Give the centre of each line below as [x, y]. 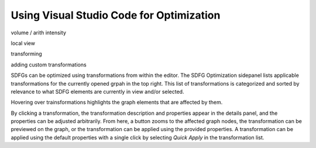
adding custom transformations [49, 65]
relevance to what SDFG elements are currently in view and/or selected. [97, 91]
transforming [26, 54]
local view [23, 43]
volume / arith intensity [39, 33]
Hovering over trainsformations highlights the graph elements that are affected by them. [117, 103]
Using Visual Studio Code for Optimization [116, 15]
